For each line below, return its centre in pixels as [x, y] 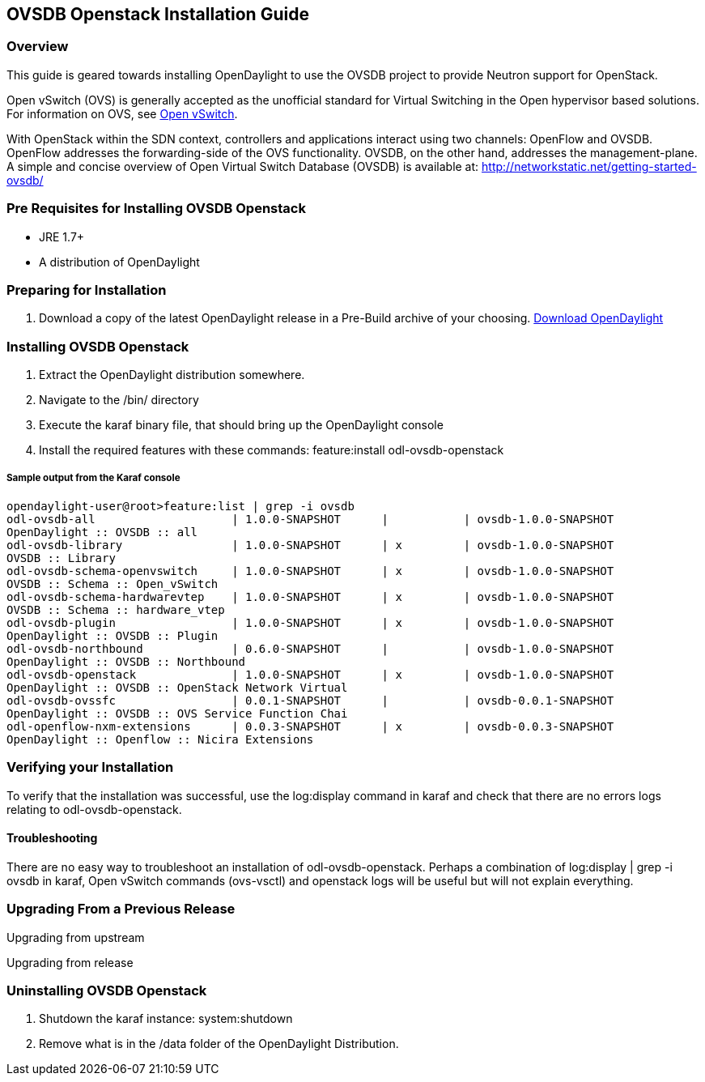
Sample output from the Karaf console [93, 478]
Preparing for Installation [87, 290]
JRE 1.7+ [62, 236]
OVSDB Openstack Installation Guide [158, 14]
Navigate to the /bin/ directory [119, 400]
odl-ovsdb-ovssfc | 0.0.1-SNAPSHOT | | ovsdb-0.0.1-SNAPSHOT [310, 700]
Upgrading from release [70, 962]
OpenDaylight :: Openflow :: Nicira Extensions [160, 739]
